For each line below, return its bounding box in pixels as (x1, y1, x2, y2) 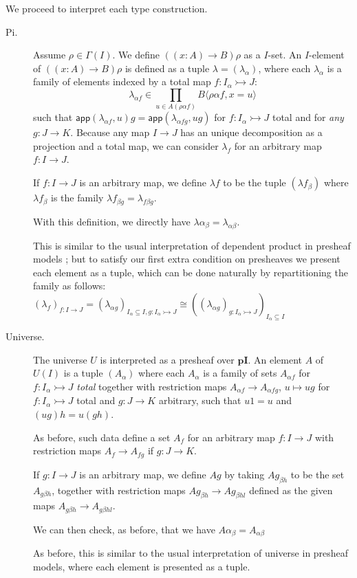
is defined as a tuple (125, 60, 210, 75)
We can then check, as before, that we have (33, 522, 215, 536)
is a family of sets (203, 366, 277, 380)
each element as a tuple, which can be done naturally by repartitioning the (33, 265, 348, 279)
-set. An (268, 47, 302, 62)
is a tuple (63, 366, 103, 380)
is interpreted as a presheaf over (100, 352, 235, 366)
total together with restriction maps (76, 379, 227, 394)
